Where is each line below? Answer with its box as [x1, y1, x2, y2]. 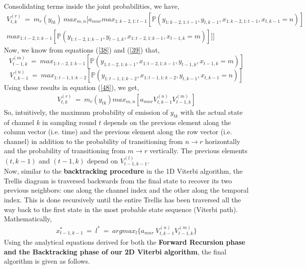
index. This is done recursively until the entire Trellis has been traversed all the [4, 195, 241, 205]
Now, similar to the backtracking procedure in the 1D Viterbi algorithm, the [4, 166, 243, 176]
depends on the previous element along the [103, 117, 231, 127]
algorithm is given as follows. [4, 256, 90, 266]
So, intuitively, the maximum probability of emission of [4, 107, 168, 117]
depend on [87, 155, 118, 165]
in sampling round [42, 117, 97, 127]
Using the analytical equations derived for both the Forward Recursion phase [4, 237, 246, 247]
